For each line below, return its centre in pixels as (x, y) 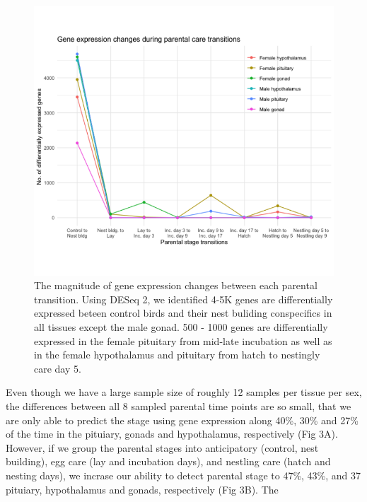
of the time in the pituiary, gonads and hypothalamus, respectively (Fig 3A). (172, 434)
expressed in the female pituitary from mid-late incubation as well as (183, 340)
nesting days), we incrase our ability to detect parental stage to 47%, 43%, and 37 (183, 475)
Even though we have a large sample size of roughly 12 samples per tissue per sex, (184, 392)
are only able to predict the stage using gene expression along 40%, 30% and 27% (182, 420)
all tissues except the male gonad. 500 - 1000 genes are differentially (181, 326)
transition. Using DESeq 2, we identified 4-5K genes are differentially (183, 299)
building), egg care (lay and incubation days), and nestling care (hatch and (168, 461)
